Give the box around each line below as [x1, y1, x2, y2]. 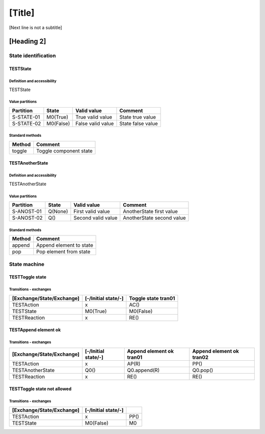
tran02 [192, 354, 209, 361]
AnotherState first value [123, 208, 178, 215]
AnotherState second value [123, 214, 186, 221]
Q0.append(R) [127, 367, 160, 374]
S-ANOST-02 [12, 214, 43, 221]
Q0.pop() [192, 367, 213, 374]
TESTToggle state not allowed [9, 386, 72, 392]
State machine [9, 260, 45, 267]
